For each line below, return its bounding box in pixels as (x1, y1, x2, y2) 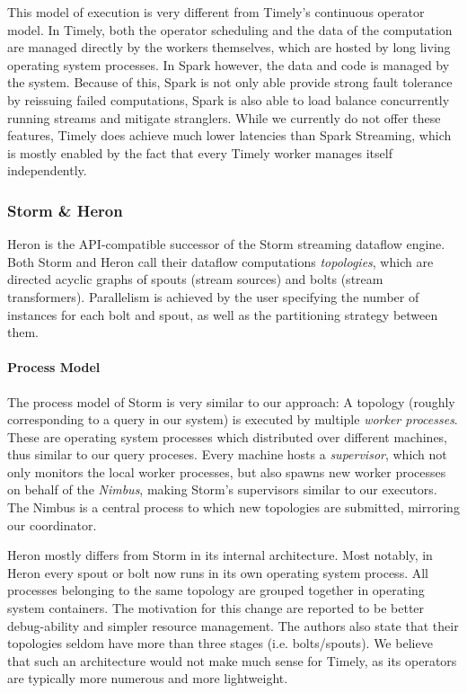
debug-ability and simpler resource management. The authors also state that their (7, 616, 459, 635)
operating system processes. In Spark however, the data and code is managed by (7, 55, 450, 74)
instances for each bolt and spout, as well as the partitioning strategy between (7, 305, 438, 324)
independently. (7, 161, 87, 180)
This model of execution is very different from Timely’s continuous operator (7, 3, 425, 21)
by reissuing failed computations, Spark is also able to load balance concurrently (7, 90, 450, 109)
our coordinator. (7, 515, 97, 534)
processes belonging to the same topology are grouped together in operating (7, 581, 425, 600)
